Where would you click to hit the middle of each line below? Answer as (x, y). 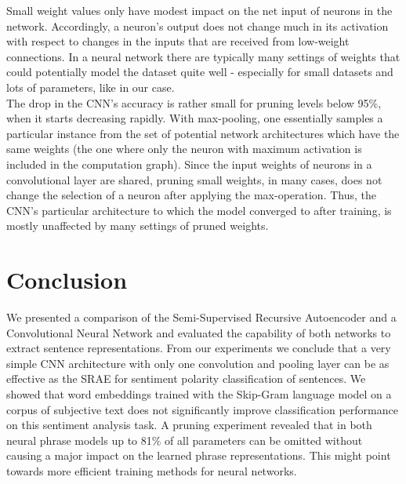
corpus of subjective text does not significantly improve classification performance (202, 409)
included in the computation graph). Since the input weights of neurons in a (189, 164)
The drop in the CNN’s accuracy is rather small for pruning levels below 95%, (194, 102)
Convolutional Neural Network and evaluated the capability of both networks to (199, 332)
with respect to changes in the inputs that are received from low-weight (178, 41)
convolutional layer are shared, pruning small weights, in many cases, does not (194, 179)
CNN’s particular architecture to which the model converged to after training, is (199, 210)
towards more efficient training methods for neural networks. (152, 470)
